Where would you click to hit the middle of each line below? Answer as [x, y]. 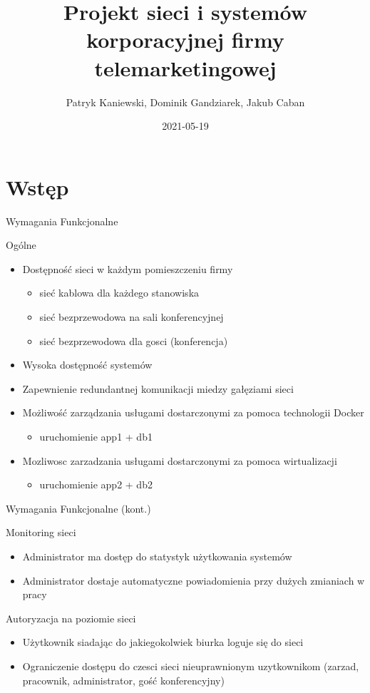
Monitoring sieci [41, 532]
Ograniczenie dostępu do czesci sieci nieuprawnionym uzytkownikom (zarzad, [191, 666]
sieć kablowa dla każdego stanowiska [119, 293]
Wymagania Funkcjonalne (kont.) [78, 508]
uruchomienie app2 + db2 [96, 484]
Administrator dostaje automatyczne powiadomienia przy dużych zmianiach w [194, 580]
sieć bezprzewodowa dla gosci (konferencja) [134, 340]
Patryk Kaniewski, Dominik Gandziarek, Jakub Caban [185, 102]
